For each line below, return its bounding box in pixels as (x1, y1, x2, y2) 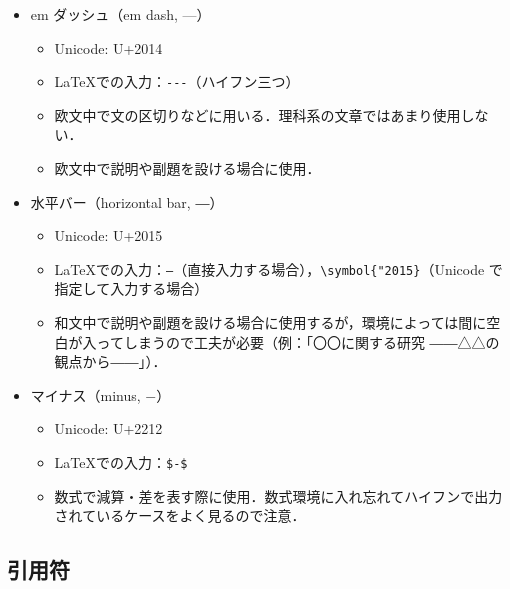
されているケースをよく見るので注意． (54, 505, 306, 526)
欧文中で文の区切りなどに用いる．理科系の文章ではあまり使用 (54, 104, 461, 125)
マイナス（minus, (30, 384, 141, 405)
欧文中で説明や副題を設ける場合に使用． (54, 158, 321, 179)
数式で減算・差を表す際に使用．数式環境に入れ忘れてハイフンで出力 (54, 485, 503, 506)
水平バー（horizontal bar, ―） (30, 191, 224, 212)
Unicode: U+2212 (54, 418, 163, 439)
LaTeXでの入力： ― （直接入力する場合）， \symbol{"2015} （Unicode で (54, 258, 503, 279)
